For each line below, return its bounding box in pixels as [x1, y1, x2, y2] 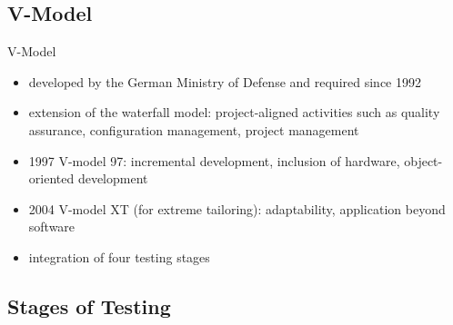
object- [404, 151, 443, 170]
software [28, 217, 75, 236]
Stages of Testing [7, 291, 171, 320]
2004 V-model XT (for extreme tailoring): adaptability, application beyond [28, 199, 446, 218]
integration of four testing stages [28, 247, 210, 266]
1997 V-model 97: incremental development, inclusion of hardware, [28, 151, 400, 170]
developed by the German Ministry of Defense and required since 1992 [28, 72, 421, 91]
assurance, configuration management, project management [28, 120, 359, 139]
